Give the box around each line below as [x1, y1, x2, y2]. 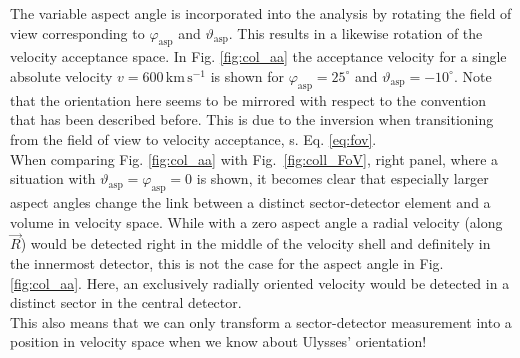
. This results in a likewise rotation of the [228, 22, 483, 43]
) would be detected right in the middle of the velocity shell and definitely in [20, 233, 491, 254]
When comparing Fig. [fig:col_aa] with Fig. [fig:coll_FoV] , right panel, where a [10, 148, 499, 169]
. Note [453, 65, 492, 86]
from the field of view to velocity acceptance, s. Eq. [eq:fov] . [10, 128, 377, 149]
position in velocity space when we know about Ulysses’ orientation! [10, 331, 427, 352]
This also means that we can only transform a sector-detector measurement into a [10, 311, 512, 332]
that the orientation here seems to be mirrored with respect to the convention [10, 89, 487, 110]
